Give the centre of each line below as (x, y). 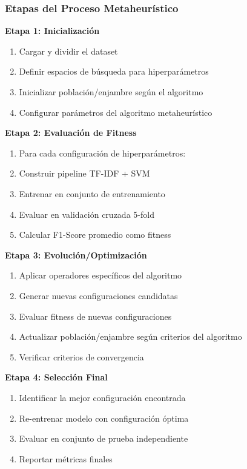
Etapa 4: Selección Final (56, 377)
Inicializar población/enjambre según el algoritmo (111, 92)
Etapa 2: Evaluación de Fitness (71, 133)
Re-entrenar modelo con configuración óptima (104, 418)
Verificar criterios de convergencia (81, 356)
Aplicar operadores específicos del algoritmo (100, 275)
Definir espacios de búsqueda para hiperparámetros (114, 71)
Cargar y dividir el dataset (68, 51)
